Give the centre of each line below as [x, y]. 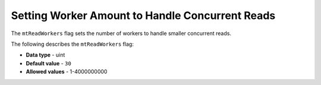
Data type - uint [45, 55]
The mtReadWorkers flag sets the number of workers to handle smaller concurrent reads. [121, 33]
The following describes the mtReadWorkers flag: [72, 44]
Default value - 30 [48, 63]
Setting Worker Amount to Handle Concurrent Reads [143, 15]
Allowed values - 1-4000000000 [67, 72]
